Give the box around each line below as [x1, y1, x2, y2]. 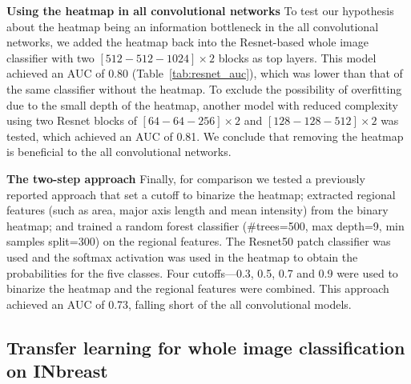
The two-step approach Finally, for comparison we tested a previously [6, 170, 365, 186]
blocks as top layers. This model [218, 49, 377, 66]
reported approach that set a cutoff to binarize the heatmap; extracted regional [6, 186, 396, 202]
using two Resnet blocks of [6, 112, 137, 129]
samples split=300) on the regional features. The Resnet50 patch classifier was [6, 233, 391, 250]
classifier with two [6, 49, 95, 66]
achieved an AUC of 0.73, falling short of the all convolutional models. [6, 295, 352, 312]
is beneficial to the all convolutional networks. [6, 143, 232, 160]
